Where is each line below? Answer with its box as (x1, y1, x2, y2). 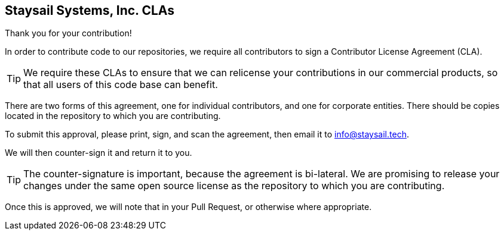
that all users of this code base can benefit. (23, 79, 218, 91)
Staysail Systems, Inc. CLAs (5, 3, 175, 18)
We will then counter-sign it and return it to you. (5, 148, 192, 158)
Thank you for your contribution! (5, 28, 132, 39)
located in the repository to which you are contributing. (5, 111, 221, 121)
